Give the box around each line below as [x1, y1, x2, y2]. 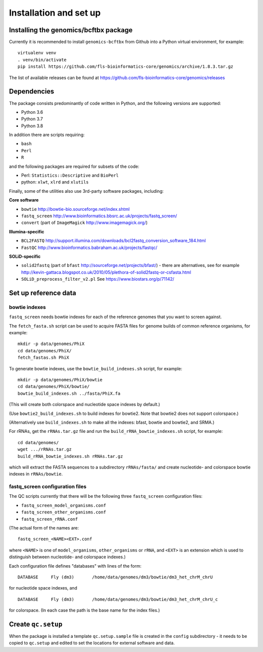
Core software [9, 197, 39, 203]
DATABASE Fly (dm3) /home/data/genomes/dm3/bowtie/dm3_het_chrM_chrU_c [18, 596, 218, 602]
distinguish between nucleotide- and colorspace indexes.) [9, 554, 126, 560]
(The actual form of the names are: [9, 525, 79, 531]
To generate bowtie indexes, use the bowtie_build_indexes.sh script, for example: [9, 366, 183, 371]
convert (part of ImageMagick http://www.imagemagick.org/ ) [21, 220, 148, 225]
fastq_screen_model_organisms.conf [21, 503, 107, 508]
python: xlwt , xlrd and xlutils [21, 179, 89, 185]
